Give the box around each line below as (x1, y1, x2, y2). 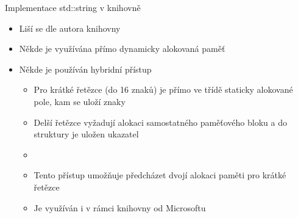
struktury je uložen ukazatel (34, 128, 139, 140)
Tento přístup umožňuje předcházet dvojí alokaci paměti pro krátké (34, 169, 286, 181)
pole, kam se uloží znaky (34, 95, 126, 107)
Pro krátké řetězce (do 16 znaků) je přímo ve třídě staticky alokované (34, 83, 293, 96)
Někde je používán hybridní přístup (19, 62, 152, 75)
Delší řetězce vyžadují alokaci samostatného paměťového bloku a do (34, 115, 287, 128)
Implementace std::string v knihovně (5, 1, 141, 13)
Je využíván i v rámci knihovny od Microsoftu (34, 201, 206, 214)
